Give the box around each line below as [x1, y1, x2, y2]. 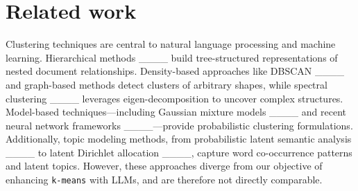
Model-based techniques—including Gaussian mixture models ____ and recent [6, 104, 346, 119]
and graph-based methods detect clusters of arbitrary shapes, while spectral [6, 77, 327, 91]
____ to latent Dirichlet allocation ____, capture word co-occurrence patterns [6, 145, 352, 159]
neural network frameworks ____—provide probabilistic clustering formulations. [6, 118, 353, 132]
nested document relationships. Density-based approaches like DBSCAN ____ [6, 64, 344, 78]
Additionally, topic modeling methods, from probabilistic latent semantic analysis [6, 131, 352, 146]
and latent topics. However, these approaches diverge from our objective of [6, 158, 323, 173]
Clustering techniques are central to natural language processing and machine [6, 37, 336, 51]
